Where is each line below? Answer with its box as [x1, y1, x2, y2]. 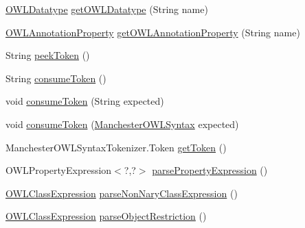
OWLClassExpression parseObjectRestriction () [5, 209, 207, 223]
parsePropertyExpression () [152, 163, 268, 177]
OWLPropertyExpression [5, 163, 112, 177]
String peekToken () [5, 48, 90, 62]
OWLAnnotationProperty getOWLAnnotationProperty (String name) [5, 25, 300, 39]
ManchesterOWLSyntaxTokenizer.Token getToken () [5, 140, 227, 154]
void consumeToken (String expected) [5, 94, 164, 108]
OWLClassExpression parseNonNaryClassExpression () [5, 186, 238, 200]
